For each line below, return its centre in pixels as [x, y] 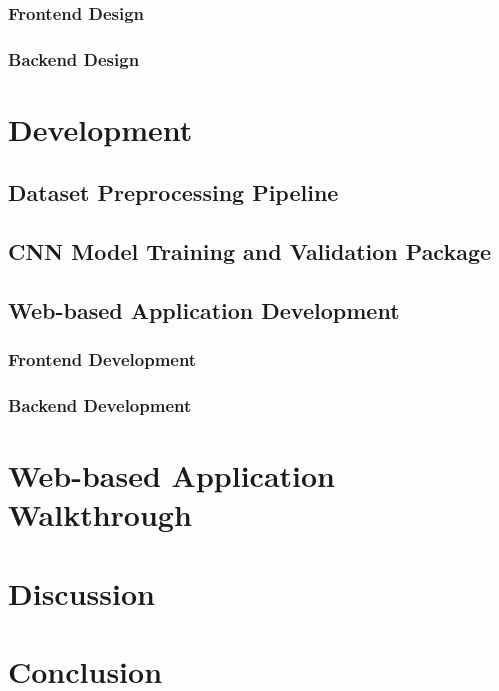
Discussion [81, 592]
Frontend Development [102, 359]
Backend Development [100, 405]
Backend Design [74, 58]
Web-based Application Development [204, 310]
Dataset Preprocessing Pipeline [173, 192]
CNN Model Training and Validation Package [250, 251]
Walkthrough [100, 514]
